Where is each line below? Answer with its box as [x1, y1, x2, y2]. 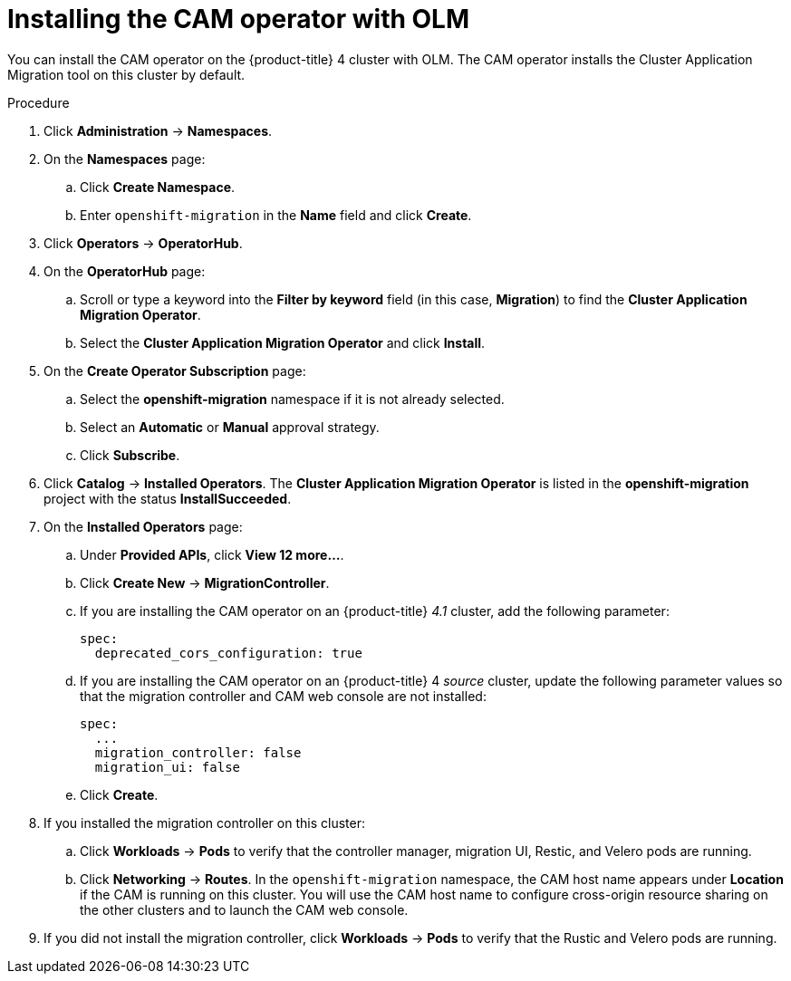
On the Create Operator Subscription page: [43, 362, 306, 379]
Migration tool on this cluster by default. [7, 66, 246, 82]
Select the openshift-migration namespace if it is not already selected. [80, 390, 505, 407]
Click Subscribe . [80, 447, 180, 463]
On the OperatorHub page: [43, 263, 206, 279]
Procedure [7, 94, 70, 111]
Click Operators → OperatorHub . [43, 235, 243, 251]
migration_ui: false [94, 759, 241, 774]
